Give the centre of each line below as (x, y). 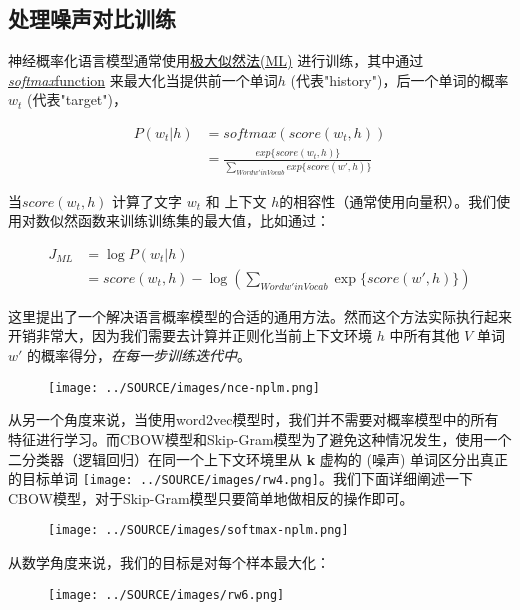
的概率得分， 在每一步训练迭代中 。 (139, 355)
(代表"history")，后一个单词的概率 (399, 79)
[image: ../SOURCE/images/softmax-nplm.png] (198, 530)
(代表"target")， (77, 99)
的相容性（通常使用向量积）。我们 (388, 200)
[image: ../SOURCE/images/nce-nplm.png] (184, 387)
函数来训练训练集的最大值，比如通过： (203, 220)
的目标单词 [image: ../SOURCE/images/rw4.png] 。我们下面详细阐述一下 (240, 478)
